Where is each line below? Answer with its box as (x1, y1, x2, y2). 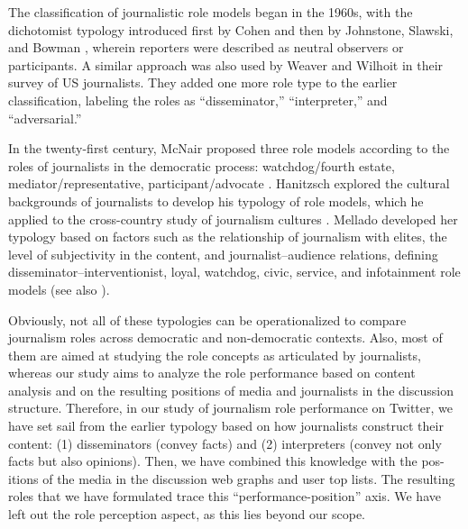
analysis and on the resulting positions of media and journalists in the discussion (8, 380, 454, 399)
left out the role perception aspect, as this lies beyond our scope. (8, 505, 365, 524)
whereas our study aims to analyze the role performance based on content (8, 363, 416, 382)
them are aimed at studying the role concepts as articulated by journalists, (8, 345, 421, 364)
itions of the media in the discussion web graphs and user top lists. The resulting (8, 469, 455, 488)
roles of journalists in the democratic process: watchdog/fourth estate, (8, 156, 395, 175)
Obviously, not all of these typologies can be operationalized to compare (8, 310, 407, 329)
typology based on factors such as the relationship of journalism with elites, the (8, 227, 447, 246)
